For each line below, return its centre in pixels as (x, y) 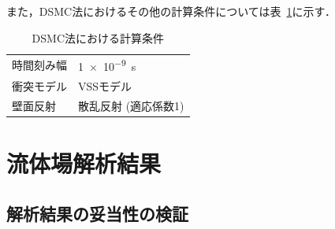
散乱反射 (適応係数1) (131, 105)
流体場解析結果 (84, 163)
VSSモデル (105, 85)
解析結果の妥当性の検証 (97, 213)
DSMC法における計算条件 (98, 37)
